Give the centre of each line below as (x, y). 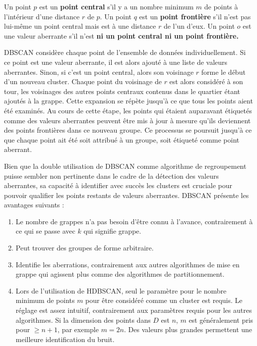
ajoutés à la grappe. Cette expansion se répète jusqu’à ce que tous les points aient (128, 101)
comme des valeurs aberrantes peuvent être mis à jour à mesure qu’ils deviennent (128, 120)
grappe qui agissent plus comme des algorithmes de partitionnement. (120, 274)
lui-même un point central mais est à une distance (80, 26)
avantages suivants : (34, 205)
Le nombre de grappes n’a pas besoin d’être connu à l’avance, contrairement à (134, 221)
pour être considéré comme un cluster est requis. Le (164, 300)
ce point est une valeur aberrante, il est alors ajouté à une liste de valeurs (116, 62)
